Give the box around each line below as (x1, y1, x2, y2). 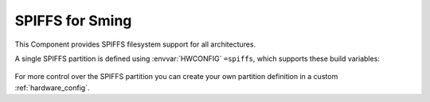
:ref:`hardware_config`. (14, 83, 90, 93)
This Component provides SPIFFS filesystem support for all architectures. (14, 40, 256, 49)
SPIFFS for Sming (14, 12, 132, 29)
